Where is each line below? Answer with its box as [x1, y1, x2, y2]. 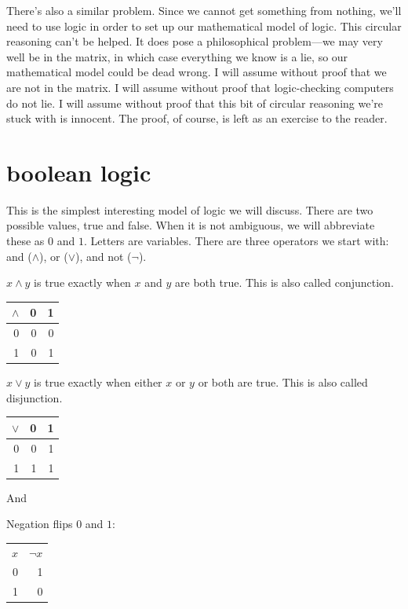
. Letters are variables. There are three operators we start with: [83, 233, 389, 249]
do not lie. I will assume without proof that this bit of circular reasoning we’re [6, 94, 384, 111]
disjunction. [6, 389, 63, 405]
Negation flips [6, 515, 73, 532]
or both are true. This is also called [198, 374, 368, 391]
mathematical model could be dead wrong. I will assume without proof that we [6, 64, 387, 80]
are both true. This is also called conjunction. [175, 274, 394, 291]
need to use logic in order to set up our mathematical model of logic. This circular [6, 17, 402, 34]
